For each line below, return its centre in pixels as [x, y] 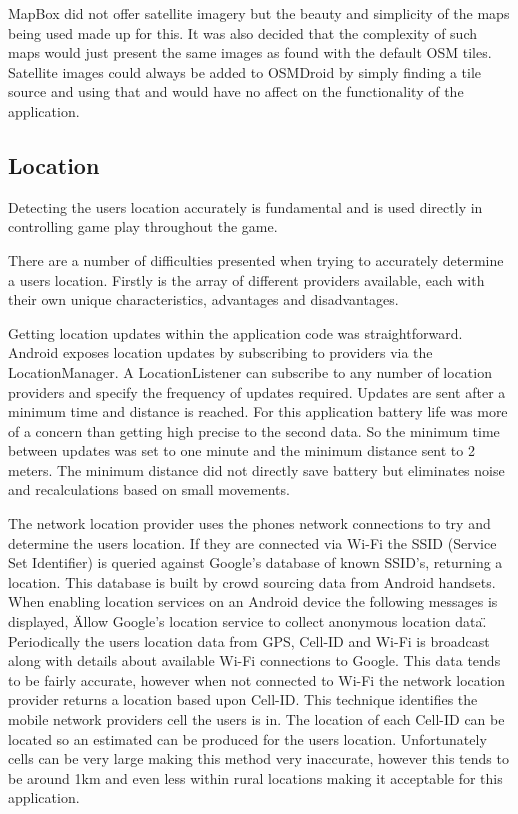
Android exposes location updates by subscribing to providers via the [220, 352]
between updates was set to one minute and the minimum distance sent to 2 [241, 450]
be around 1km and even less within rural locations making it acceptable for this [255, 777]
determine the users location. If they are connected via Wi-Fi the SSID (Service [252, 542]
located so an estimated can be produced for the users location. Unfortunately [247, 738]
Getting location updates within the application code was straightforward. [235, 332]
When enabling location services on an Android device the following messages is [253, 601]
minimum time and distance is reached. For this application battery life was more [258, 411]
